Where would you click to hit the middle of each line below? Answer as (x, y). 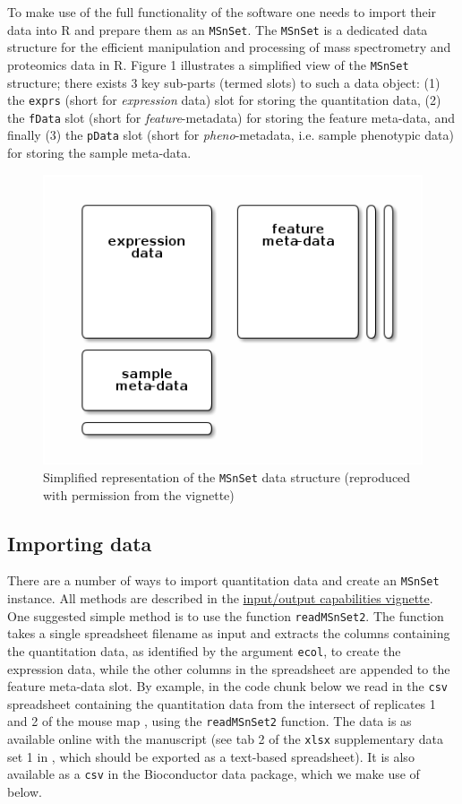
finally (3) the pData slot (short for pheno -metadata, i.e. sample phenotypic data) (231, 135)
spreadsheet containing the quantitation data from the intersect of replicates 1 (222, 703)
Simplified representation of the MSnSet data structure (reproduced (227, 477)
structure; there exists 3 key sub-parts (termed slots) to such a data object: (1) (224, 82)
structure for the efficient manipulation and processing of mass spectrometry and (229, 47)
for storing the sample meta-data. (99, 153)
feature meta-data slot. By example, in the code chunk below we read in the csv (227, 686)
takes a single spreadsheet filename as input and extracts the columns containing (229, 633)
